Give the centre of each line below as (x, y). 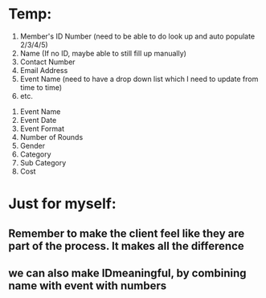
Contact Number (47, 62)
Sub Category (43, 162)
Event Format (42, 129)
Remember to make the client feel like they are (127, 233)
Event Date (38, 120)
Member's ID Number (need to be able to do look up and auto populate (137, 36)
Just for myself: (62, 204)
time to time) (41, 87)
